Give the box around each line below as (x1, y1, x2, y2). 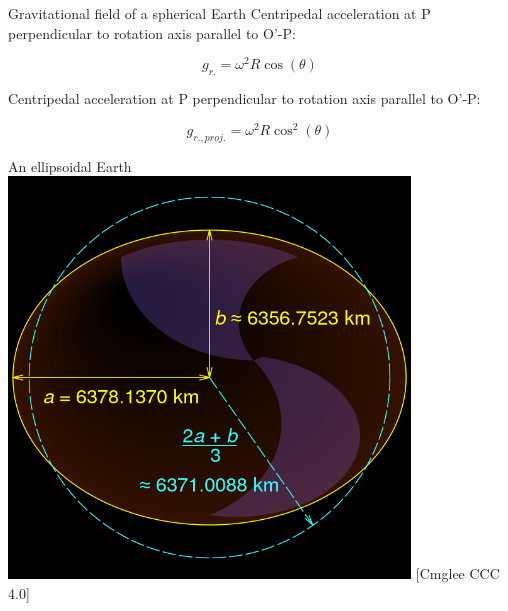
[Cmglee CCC (415, 563, 500, 584)
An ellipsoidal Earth (8, 155, 132, 176)
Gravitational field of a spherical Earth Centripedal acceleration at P (8, 3, 431, 23)
